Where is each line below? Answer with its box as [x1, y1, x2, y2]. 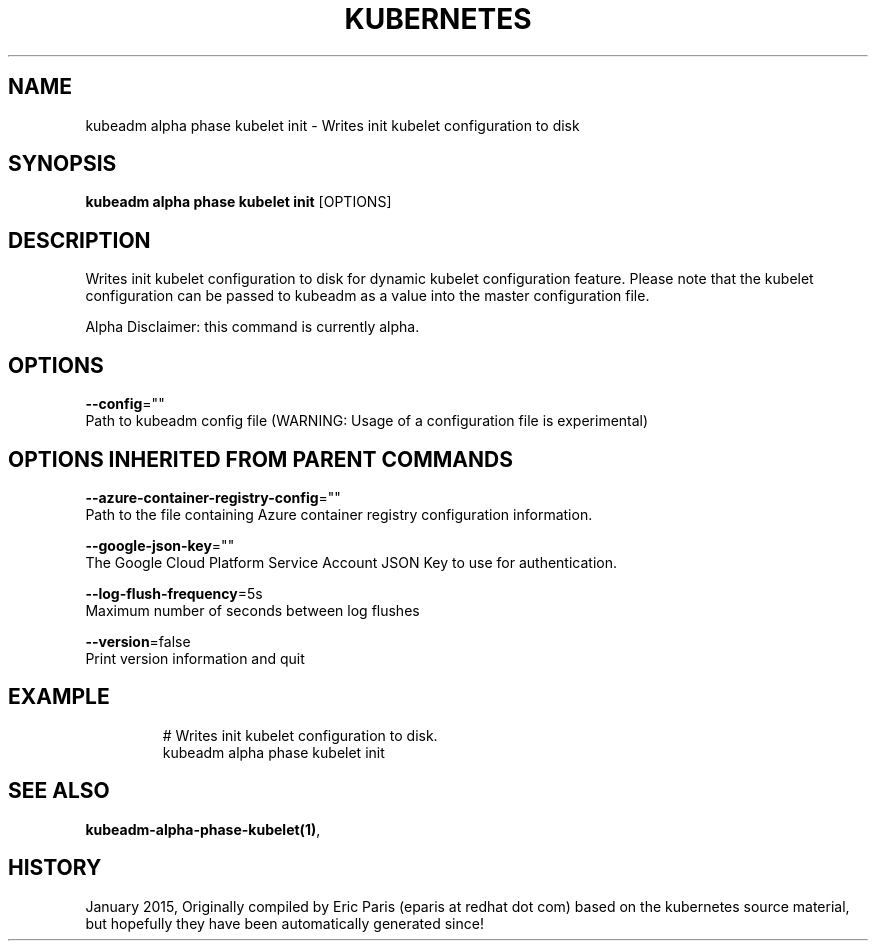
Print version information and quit [85, 649, 305, 667]
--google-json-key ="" [85, 536, 235, 554]
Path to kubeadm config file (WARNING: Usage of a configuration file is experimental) [85, 412, 649, 430]
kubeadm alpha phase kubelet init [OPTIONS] [85, 193, 392, 211]
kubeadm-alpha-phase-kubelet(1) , [85, 820, 321, 838]
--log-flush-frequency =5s [85, 584, 263, 602]
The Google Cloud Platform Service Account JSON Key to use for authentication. [85, 553, 618, 571]
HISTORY [8, 855, 102, 881]
